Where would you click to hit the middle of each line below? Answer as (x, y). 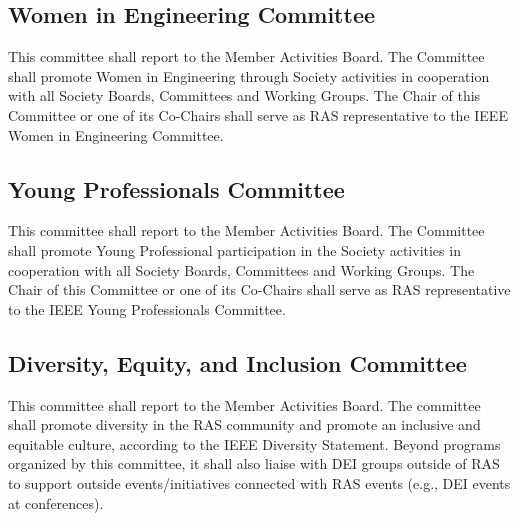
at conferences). (56, 502)
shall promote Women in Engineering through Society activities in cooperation (249, 75)
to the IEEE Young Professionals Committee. (147, 308)
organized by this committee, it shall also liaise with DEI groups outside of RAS (254, 463)
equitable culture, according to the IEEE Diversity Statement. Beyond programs (254, 443)
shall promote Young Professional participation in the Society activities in (234, 249)
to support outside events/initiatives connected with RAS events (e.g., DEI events (259, 482)
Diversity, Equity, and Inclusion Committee (237, 362)
